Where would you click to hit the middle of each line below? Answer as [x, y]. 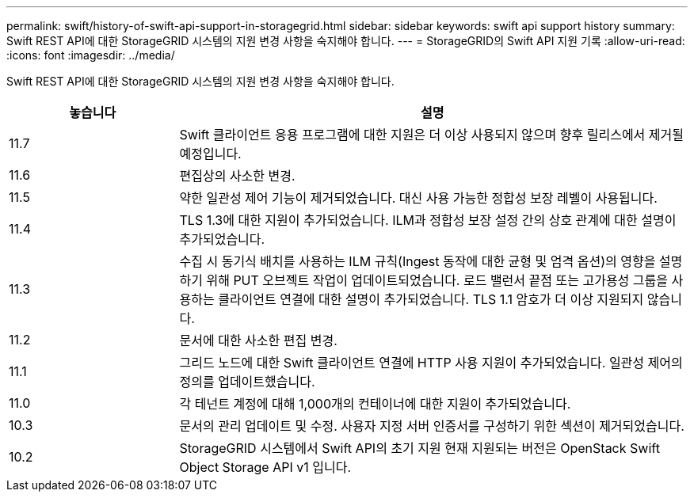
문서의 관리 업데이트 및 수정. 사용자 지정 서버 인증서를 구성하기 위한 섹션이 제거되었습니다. [432, 426]
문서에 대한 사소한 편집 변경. [258, 340]
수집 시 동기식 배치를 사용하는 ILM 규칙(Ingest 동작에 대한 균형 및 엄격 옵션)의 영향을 [418, 261]
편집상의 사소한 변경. [237, 176]
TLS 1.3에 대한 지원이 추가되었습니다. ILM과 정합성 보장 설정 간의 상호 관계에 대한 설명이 [428, 220]
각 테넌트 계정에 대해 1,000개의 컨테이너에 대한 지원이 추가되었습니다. [375, 404]
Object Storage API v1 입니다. [265, 467]
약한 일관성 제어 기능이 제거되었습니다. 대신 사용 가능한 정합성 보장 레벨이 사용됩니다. [418, 198]
